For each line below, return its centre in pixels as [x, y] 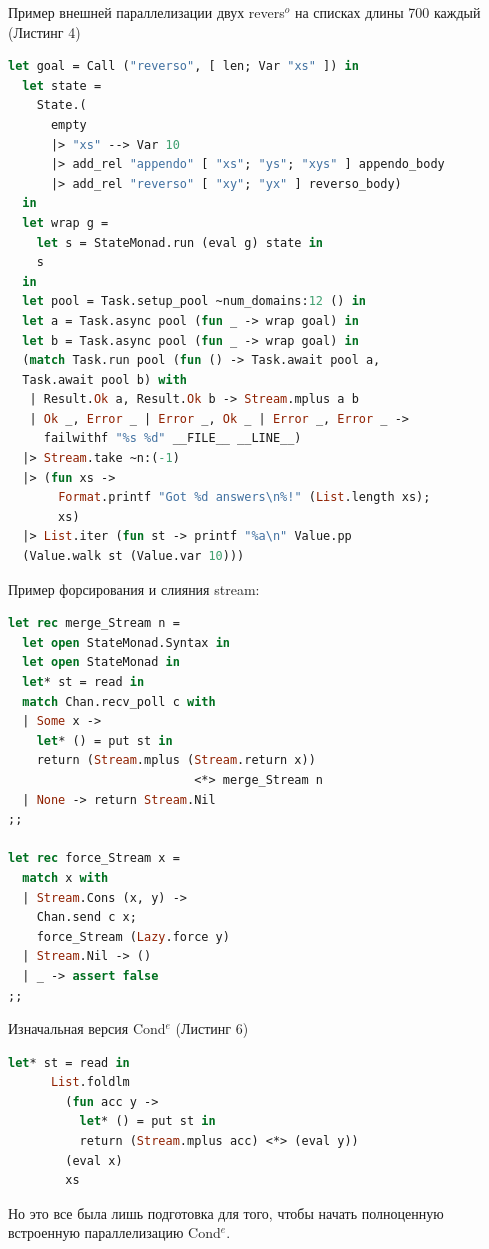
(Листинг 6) [212, 1028]
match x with [65, 877]
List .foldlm [90, 1082]
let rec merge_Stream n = [94, 623]
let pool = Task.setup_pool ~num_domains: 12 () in [194, 301]
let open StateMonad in [101, 662]
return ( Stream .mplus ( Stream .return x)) [176, 760]
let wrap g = [65, 222]
